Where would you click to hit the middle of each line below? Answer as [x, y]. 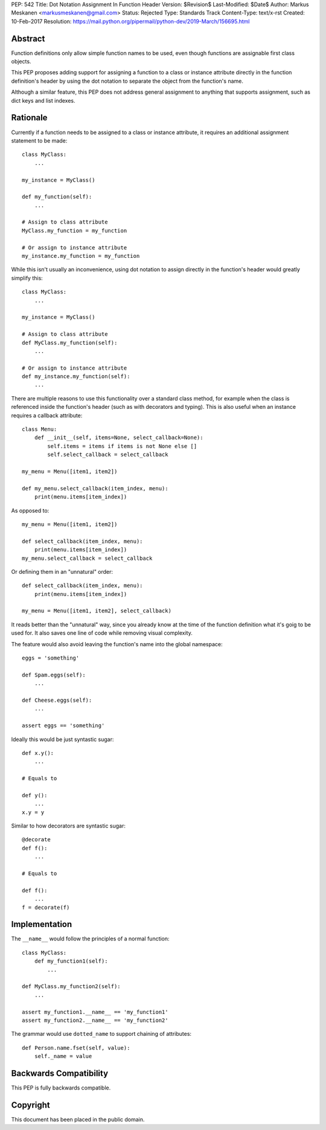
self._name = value [63, 1056]
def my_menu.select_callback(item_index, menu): [95, 488]
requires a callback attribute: [47, 415]
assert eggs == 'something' [63, 726]
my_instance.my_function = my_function [81, 256]
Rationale [29, 118]
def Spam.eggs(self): [54, 675]
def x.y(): [38, 753]
